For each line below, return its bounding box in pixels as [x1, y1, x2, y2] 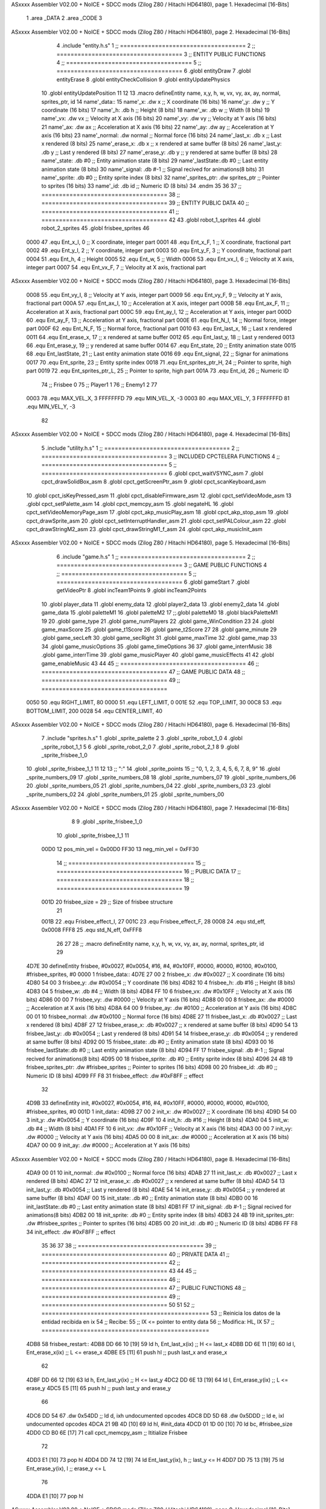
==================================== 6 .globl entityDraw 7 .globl [56, 67, 251, 75]
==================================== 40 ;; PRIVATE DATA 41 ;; [41, 1250, 230, 1258]
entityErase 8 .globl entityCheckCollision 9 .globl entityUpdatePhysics [56, 75, 231, 83]
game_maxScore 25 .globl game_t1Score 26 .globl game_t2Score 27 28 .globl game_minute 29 [41, 626, 277, 633]
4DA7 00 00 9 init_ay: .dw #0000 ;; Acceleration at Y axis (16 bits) [26, 1141, 190, 1149]
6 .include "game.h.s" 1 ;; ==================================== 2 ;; [56, 553, 256, 560]
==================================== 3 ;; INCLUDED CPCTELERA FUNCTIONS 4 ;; [41, 453, 280, 460]
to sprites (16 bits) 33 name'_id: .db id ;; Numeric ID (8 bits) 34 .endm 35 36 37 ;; [41, 182, 242, 190]
